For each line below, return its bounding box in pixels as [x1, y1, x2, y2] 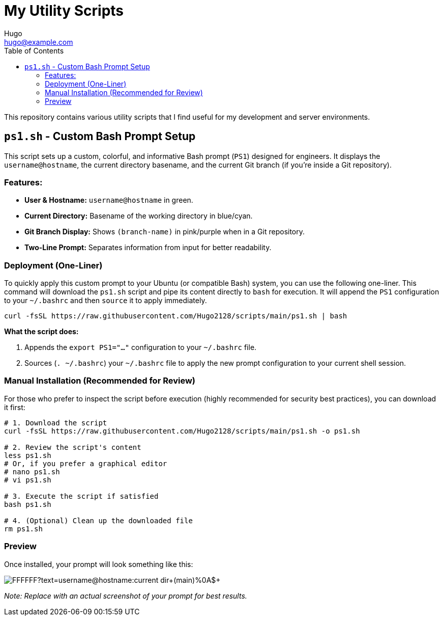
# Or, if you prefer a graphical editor [4, 459, 167, 468]
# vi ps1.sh [4, 475, 51, 484]
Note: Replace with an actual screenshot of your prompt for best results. [4, 591, 247, 600]
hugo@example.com [4, 37, 73, 46]
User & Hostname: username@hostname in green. [24, 196, 193, 205]
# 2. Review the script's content [4, 443, 141, 451]
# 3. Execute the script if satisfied [4, 492, 159, 500]
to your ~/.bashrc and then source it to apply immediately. [4, 296, 207, 305]
